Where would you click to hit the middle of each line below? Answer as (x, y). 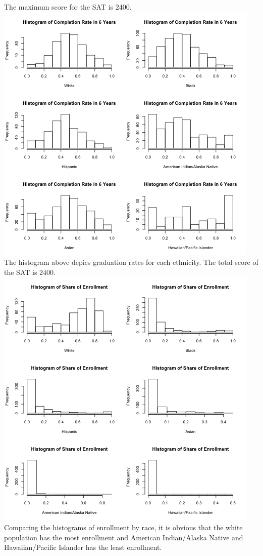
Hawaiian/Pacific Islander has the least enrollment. (83, 547)
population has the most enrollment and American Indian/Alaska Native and (124, 537)
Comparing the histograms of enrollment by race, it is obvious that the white (123, 527)
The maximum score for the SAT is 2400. (68, 7)
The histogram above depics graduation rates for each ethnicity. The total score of (131, 262)
